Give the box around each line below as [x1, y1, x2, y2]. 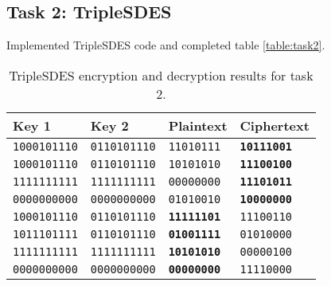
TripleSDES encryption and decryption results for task [9, 65, 313, 84]
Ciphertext [239, 116, 310, 135]
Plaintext [168, 116, 228, 135]
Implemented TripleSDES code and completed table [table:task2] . [6, 37, 325, 53]
